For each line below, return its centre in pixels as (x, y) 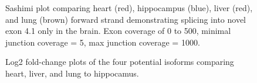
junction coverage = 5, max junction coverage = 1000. (103, 42)
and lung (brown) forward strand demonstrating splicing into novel (126, 19)
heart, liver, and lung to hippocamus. (72, 73)
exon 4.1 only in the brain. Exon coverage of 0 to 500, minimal (118, 31)
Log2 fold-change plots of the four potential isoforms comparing (120, 62)
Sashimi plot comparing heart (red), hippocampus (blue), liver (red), (129, 8)
